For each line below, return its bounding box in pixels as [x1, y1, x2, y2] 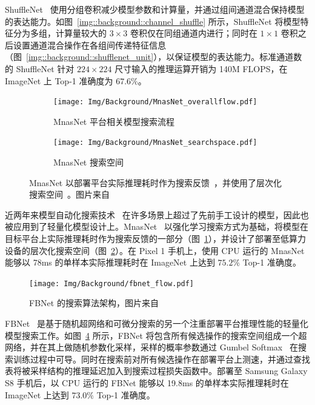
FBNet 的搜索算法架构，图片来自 [29, 296, 159, 309]
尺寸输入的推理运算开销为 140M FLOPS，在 [114, 62, 288, 75]
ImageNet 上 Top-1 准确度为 [5, 74, 113, 87]
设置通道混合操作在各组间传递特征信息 [13, 38, 166, 51]
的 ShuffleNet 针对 [5, 62, 75, 75]
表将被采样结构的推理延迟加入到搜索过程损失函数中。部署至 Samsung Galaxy [5, 364, 308, 377]
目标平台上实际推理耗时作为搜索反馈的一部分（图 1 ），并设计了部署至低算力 [5, 232, 306, 245]
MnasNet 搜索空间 [53, 156, 124, 169]
